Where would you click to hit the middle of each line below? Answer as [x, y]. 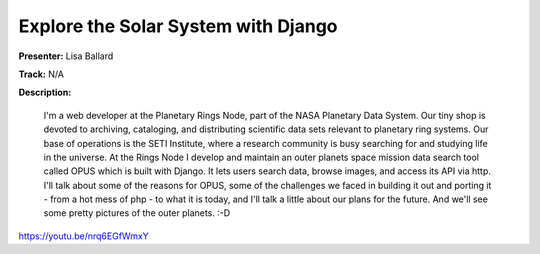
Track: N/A [41, 74]
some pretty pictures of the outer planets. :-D [137, 213]
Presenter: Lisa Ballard [66, 56]
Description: [45, 92]
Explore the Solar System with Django [178, 26]
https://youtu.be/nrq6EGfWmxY [83, 236]
